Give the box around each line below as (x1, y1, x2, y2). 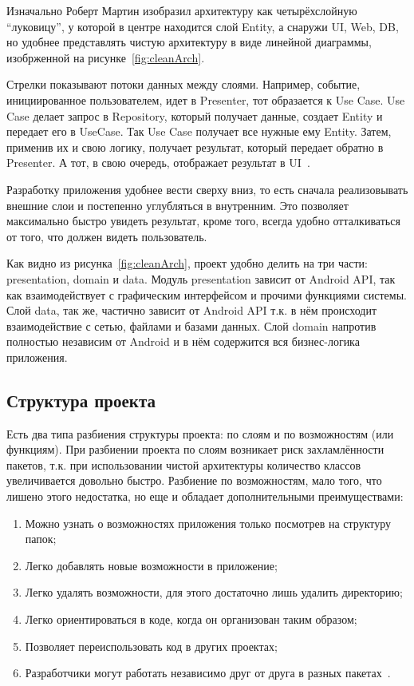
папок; (25, 530, 57, 547)
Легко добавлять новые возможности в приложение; (25, 557, 278, 573)
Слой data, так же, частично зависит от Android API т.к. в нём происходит (6, 302, 377, 319)
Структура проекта (6, 387, 156, 412)
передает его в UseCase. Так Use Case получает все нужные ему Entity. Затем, (6, 123, 392, 140)
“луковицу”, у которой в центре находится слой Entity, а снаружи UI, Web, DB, (6, 18, 399, 34)
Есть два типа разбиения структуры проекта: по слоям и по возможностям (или (6, 425, 394, 442)
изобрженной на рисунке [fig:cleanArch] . (6, 49, 205, 65)
